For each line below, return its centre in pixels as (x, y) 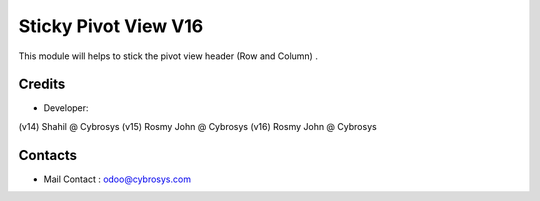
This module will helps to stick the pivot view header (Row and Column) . (168, 56)
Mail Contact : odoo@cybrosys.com (117, 179)
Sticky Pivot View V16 (111, 26)
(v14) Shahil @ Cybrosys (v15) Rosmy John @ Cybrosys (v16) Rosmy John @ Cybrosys (197, 126)
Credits (42, 84)
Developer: (66, 108)
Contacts (48, 155)
